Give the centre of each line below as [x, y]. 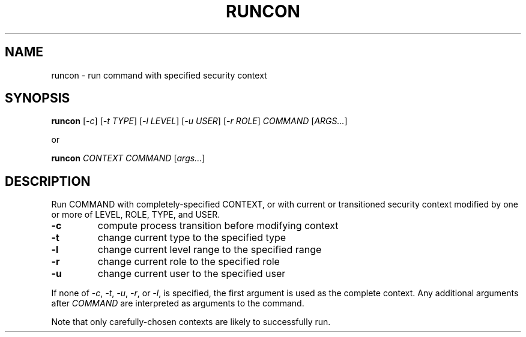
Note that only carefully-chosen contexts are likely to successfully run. [191, 322]
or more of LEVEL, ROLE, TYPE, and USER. [136, 215]
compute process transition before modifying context [218, 226]
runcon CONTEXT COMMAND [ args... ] [128, 158]
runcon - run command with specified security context [159, 75]
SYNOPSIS [38, 98]
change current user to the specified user [192, 274]
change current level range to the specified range [210, 250]
